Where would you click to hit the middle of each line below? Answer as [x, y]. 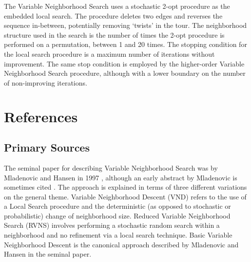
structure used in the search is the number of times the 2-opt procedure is [114, 34]
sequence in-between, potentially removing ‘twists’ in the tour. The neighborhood [125, 25]
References [41, 116]
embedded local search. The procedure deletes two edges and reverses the [113, 15]
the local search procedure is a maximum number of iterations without [109, 54]
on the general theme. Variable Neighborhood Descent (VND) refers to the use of [125, 196]
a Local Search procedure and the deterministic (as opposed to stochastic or [117, 206]
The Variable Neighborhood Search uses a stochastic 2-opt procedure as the [117, 6]
